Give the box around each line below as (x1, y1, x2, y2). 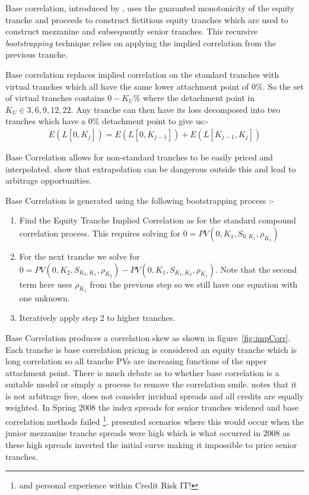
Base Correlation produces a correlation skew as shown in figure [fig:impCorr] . (5, 331, 291, 343)
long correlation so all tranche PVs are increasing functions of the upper (5, 355, 267, 367)
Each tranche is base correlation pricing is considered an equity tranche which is (5, 343, 297, 355)
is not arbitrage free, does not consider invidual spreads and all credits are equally (5, 389, 304, 402)
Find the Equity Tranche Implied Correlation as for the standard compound (19, 214, 297, 226)
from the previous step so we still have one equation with (90, 278, 298, 290)
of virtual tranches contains (5, 92, 105, 104)
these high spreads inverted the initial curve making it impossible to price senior (5, 438, 297, 450)
